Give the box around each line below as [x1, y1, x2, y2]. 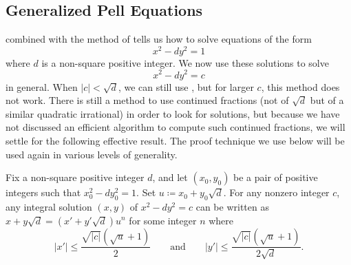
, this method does [261, 79, 340, 94]
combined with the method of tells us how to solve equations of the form [6, 32, 312, 46]
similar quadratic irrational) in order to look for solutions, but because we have [6, 106, 340, 120]
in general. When [6, 79, 78, 94]
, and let [152, 170, 188, 184]
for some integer [129, 213, 197, 227]
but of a [310, 93, 344, 107]
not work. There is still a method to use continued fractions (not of [6, 93, 289, 107]
